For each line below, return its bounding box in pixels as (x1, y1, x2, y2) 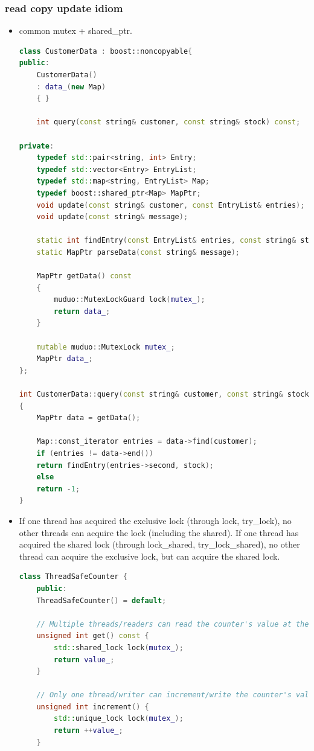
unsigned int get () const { (36, 631, 149, 641)
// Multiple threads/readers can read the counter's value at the (36, 619, 309, 628)
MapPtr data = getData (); (36, 414, 141, 423)
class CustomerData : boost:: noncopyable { (19, 46, 193, 56)
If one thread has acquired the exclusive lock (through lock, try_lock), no (19, 514, 292, 526)
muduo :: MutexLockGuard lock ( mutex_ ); (54, 295, 205, 304)
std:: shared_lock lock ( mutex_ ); (54, 643, 184, 652)
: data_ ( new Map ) (36, 82, 106, 91)
